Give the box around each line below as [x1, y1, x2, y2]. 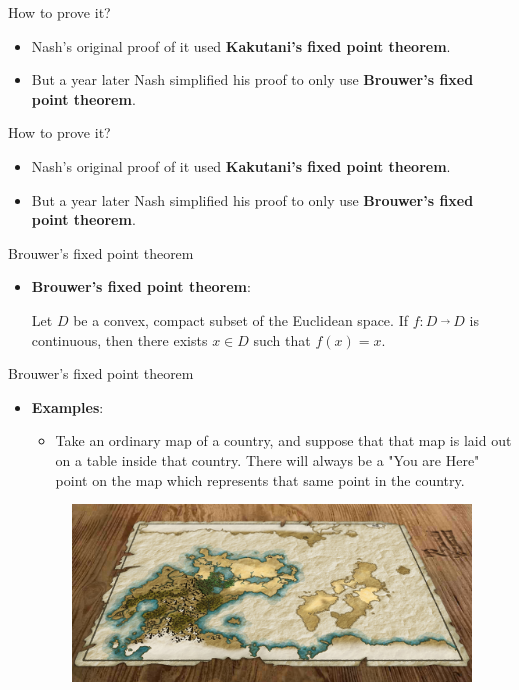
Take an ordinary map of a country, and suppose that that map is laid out [55, 430, 512, 451]
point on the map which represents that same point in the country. [55, 469, 465, 490]
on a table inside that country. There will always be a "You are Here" [55, 449, 480, 470]
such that [253, 329, 311, 350]
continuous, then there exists [31, 329, 208, 350]
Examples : [31, 396, 104, 417]
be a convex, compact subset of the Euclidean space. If [73, 309, 408, 330]
